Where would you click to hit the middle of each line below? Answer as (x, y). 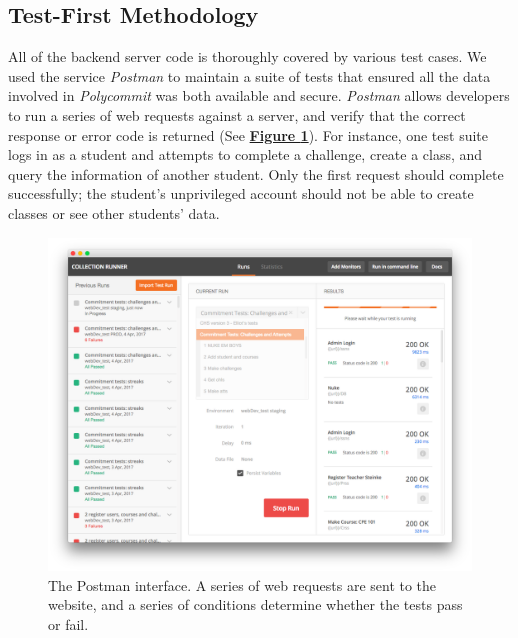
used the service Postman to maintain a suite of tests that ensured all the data (249, 75)
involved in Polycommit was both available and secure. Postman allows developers (259, 95)
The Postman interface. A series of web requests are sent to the (242, 584)
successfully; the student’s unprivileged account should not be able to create (241, 193)
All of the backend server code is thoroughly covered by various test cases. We (247, 56)
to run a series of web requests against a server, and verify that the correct (237, 114)
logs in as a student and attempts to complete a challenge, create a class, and (245, 154)
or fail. (68, 624)
